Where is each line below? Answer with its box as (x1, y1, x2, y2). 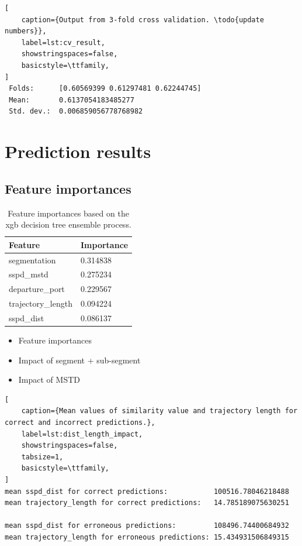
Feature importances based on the (8, 207, 129, 219)
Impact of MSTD (18, 373, 80, 386)
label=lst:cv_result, (21, 38, 105, 47)
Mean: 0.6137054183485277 (9, 95, 134, 104)
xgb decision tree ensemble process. (5, 218, 131, 231)
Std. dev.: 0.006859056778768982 (9, 107, 143, 116)
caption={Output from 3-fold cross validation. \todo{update (21, 15, 264, 24)
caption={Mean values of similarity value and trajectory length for (21, 407, 298, 415)
